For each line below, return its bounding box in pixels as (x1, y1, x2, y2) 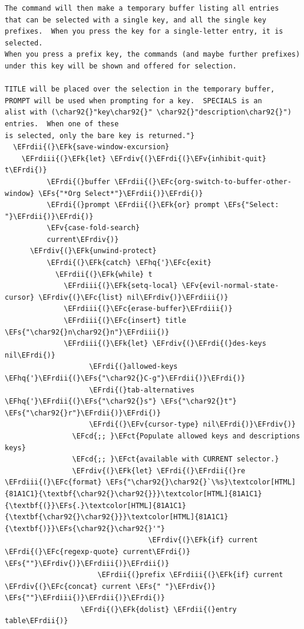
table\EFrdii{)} (5, 617, 68, 625)
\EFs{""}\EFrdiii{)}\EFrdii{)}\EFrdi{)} (5, 594, 166, 602)
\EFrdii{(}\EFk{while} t (55, 270, 153, 279)
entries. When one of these (5, 119, 119, 128)
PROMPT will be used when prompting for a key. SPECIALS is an (5, 96, 262, 105)
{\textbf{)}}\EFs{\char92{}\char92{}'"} (5, 524, 166, 533)
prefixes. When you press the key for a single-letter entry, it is (5, 27, 283, 36)
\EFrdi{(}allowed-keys (89, 362, 178, 371)
